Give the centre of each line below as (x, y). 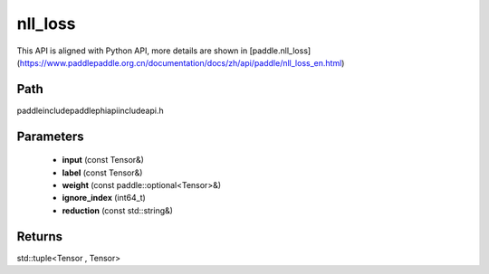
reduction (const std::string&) (118, 210)
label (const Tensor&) (102, 173)
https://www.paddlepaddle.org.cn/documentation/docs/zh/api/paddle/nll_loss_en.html (181, 62)
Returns (40, 236)
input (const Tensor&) (103, 160)
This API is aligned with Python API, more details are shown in (132, 51)
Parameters (50, 136)
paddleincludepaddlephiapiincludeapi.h (90, 110)
